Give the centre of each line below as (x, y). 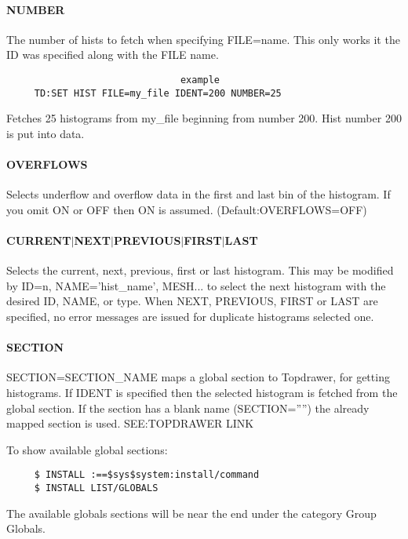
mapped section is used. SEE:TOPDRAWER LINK (130, 423)
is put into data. (46, 133)
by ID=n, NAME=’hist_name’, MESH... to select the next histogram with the (196, 285)
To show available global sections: (87, 449)
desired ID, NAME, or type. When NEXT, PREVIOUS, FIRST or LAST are (192, 301)
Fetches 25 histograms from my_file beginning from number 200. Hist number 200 (204, 118)
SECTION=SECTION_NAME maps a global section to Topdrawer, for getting (198, 377)
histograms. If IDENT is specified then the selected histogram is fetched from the (202, 393)
